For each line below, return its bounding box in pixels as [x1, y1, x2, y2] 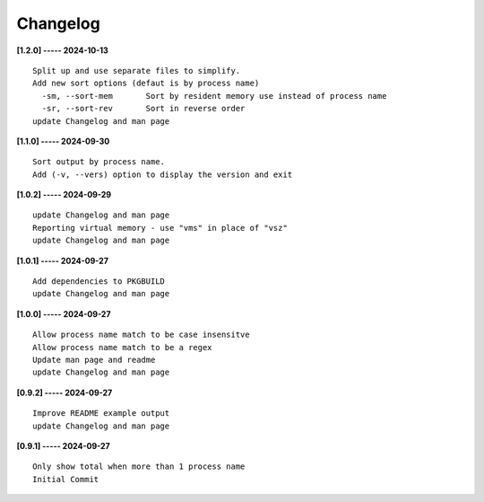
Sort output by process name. [32, 157, 166, 167]
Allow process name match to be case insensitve [32, 330, 250, 340]
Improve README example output [32, 409, 170, 418]
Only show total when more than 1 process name [32, 462, 246, 471]
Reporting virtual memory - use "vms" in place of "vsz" [32, 223, 289, 233]
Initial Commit [32, 474, 99, 484]
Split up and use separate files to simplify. [32, 66, 241, 75]
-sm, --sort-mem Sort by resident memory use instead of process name [41, 91, 387, 101]
